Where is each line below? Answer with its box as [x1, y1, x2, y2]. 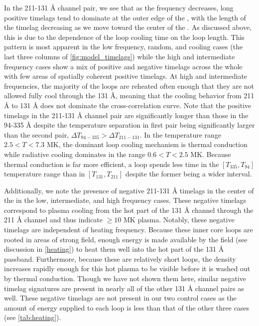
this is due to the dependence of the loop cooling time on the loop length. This [4, 31, 245, 42]
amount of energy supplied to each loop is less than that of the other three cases [4, 302, 250, 313]
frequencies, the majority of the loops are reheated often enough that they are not [4, 80, 255, 91]
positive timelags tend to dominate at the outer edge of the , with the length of [4, 12, 246, 22]
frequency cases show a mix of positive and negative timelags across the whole [4, 61, 243, 71]
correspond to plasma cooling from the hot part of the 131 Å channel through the [4, 204, 254, 215]
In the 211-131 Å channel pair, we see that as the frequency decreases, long [4, 2, 234, 12]
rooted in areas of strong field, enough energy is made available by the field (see [4, 234, 248, 244]
